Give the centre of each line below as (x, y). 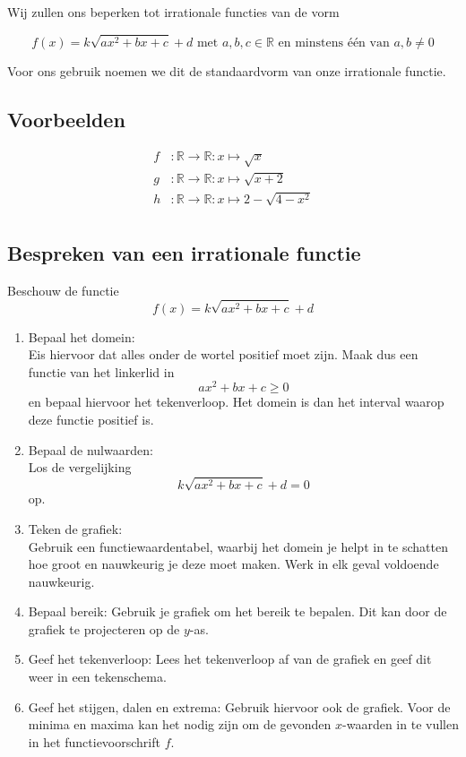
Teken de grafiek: (75, 528)
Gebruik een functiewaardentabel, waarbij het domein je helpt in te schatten (238, 546)
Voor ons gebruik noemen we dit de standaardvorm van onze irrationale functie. (227, 70)
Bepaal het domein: (82, 336)
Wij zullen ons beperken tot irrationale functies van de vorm (173, 12)
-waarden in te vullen (401, 724)
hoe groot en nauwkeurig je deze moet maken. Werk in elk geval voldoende (233, 564)
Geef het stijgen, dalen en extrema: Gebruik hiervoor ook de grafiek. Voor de (239, 706)
